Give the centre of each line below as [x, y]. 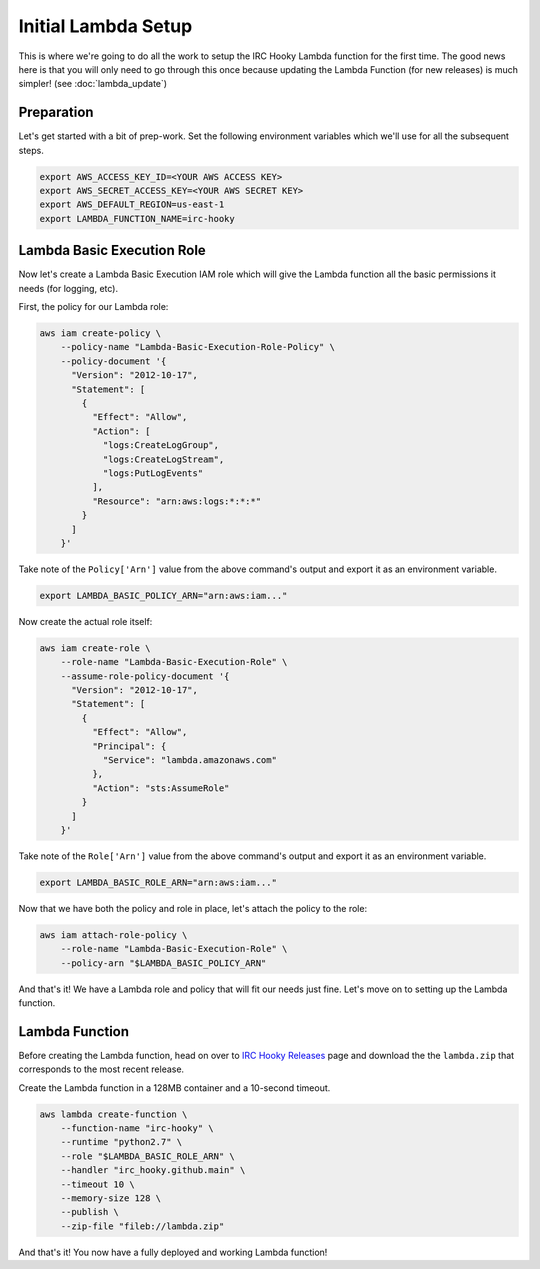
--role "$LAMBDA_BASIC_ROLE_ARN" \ [147, 1156]
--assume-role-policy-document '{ [145, 676]
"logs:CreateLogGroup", [161, 445]
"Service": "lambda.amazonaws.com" [189, 759]
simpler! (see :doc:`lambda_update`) [93, 84]
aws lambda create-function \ [113, 1114]
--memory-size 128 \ [111, 1198]
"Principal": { [129, 746]
